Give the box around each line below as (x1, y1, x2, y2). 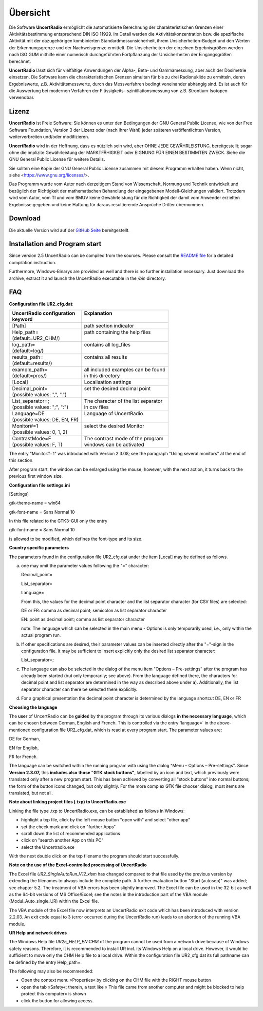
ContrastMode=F (12, 435, 51, 442)
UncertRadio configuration (12, 310, 75, 316)
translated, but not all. (9, 790, 53, 796)
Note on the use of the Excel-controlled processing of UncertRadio (9, 862, 147, 868)
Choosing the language (9, 704, 57, 710)
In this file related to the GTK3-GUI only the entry (9, 518, 108, 524)
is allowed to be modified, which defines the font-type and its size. (9, 536, 143, 542)
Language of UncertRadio (84, 410, 143, 417)
